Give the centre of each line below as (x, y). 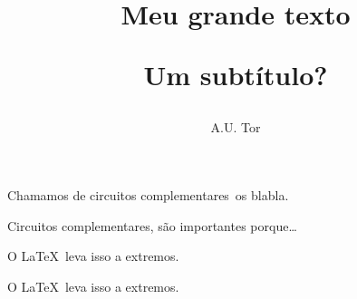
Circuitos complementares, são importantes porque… (152, 225)
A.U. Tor (236, 126)
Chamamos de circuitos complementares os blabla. (148, 195)
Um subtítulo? (236, 75)
